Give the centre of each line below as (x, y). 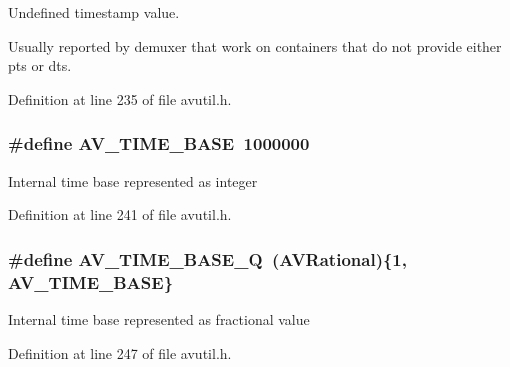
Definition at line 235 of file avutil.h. (120, 98)
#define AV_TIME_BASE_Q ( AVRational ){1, (207, 258)
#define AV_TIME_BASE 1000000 (159, 143)
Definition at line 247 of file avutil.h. (120, 352)
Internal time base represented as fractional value (159, 318)
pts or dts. (40, 65)
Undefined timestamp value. (94, 12)
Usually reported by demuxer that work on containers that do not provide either (255, 45)
